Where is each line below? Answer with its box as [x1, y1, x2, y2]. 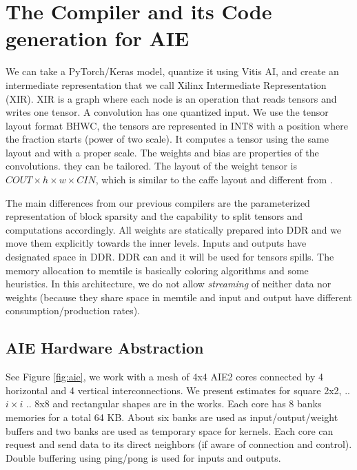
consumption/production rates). [6, 303, 141, 318]
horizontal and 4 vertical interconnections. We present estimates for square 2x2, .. [6, 382, 350, 397]
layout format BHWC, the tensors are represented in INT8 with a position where [6, 118, 348, 132]
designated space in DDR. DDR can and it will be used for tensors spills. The [6, 249, 334, 264]
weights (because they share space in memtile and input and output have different [6, 289, 352, 304]
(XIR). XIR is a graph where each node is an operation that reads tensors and [6, 91, 337, 105]
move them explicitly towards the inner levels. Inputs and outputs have [6, 236, 307, 250]
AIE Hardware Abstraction [6, 337, 204, 358]
